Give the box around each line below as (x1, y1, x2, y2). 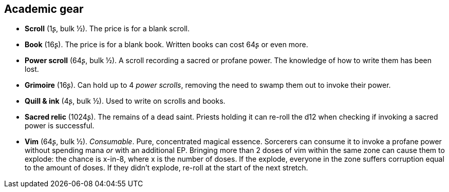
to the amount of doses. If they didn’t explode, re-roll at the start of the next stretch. (25, 163, 308, 172)
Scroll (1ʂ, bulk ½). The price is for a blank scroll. (25, 24, 190, 33)
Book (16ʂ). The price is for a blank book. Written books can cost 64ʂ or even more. (25, 40, 308, 49)
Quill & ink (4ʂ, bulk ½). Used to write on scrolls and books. (25, 97, 226, 106)
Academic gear (4, 3, 84, 15)
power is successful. (25, 121, 95, 130)
